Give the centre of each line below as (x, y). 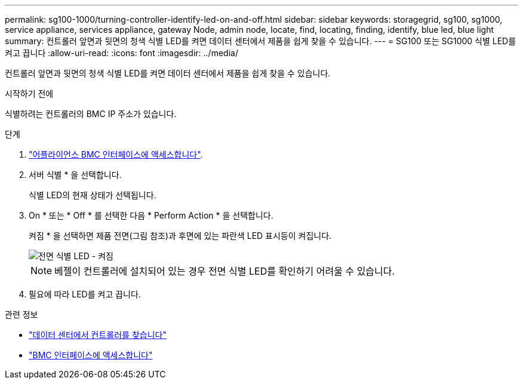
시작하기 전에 (29, 93)
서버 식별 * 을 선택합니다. (75, 175)
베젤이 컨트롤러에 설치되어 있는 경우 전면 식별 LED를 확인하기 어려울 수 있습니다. (225, 271)
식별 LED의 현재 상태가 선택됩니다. (93, 195)
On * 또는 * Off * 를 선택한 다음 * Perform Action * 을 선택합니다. (151, 215)
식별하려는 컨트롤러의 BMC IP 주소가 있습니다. (91, 114)
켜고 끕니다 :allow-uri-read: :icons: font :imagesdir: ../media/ (121, 53)
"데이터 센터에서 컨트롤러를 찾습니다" (98, 335)
